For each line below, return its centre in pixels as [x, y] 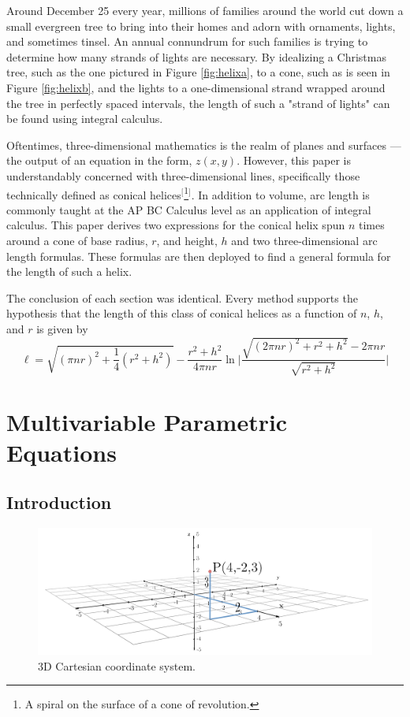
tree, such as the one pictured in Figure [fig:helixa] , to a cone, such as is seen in [198, 72]
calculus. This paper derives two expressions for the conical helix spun [176, 225]
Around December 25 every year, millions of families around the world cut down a [205, 10]
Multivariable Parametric [147, 421]
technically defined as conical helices [94, 194]
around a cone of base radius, [77, 240]
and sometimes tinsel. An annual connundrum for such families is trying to [187, 41]
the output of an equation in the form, [99, 160]
